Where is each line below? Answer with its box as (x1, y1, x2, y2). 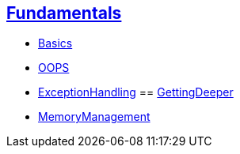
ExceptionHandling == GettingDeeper (38, 85, 234, 100)
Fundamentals (6, 3, 122, 23)
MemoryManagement (38, 110, 150, 124)
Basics (38, 36, 73, 51)
